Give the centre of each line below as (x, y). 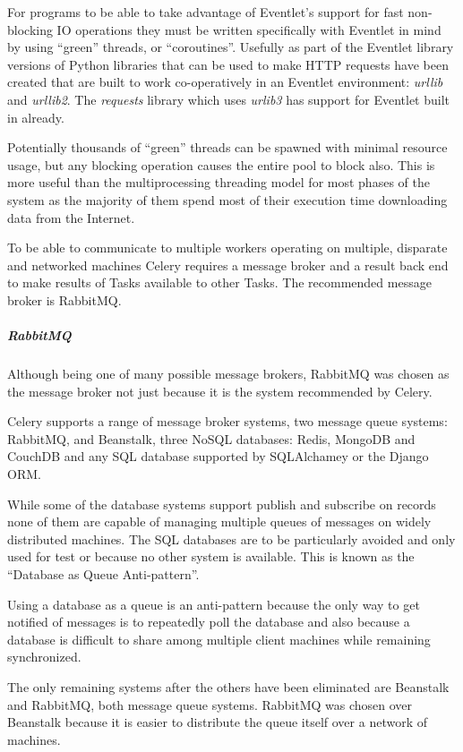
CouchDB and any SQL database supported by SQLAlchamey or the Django (218, 456)
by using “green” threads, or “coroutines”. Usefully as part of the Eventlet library (231, 47)
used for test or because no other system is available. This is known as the (211, 556)
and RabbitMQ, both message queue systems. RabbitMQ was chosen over (210, 704)
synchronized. (44, 657)
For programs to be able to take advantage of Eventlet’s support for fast (206, 12)
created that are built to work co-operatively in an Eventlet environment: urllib (225, 82)
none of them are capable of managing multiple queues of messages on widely (219, 521)
